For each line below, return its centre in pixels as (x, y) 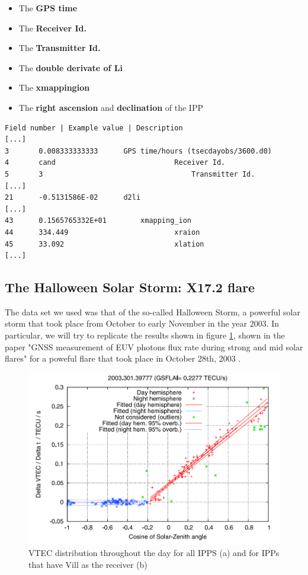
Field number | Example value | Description (94, 128)
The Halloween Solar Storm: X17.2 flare (130, 287)
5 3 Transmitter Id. (130, 174)
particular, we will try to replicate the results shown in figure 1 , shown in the (145, 335)
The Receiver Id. (52, 28)
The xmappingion (54, 87)
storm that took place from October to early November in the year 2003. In (142, 323)
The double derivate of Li (71, 67)
